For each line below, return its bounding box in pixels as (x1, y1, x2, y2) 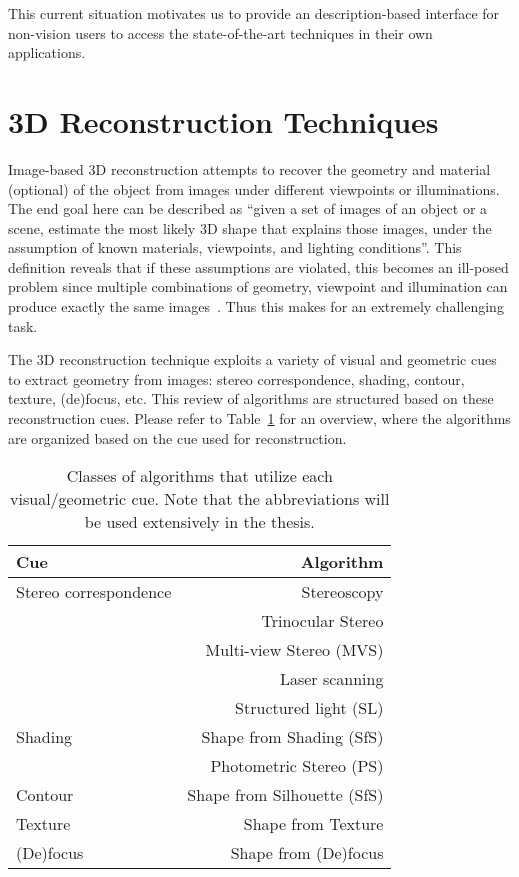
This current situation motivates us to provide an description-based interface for (8, 3, 500, 23)
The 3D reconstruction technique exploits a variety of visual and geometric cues (8, 349, 497, 370)
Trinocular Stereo (261, 609, 384, 633)
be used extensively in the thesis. (84, 510, 315, 534)
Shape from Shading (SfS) (201, 725, 384, 749)
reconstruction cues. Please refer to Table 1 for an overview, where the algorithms (8, 408, 511, 429)
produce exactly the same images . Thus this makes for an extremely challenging (8, 296, 504, 317)
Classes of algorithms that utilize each (66, 464, 333, 488)
